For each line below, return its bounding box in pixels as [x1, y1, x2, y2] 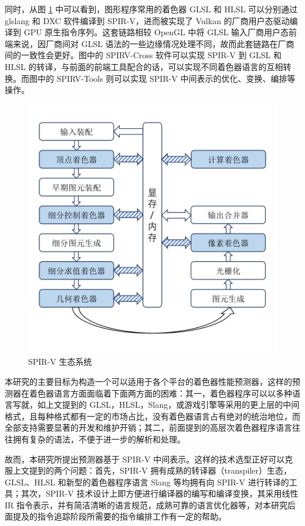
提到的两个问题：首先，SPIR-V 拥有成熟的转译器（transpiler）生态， [29, 464, 292, 477]
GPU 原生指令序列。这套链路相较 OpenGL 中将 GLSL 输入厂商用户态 [23, 26, 289, 38]
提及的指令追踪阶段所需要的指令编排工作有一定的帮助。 [12, 510, 226, 522]
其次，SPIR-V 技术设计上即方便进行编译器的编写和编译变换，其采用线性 [21, 487, 299, 500]
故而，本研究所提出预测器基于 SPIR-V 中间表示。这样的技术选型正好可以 [5, 452, 285, 465]
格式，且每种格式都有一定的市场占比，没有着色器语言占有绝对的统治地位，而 [5, 410, 300, 422]
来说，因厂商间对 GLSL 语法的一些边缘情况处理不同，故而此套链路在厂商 [12, 37, 294, 49]
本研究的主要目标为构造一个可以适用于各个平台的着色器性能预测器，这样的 [5, 375, 292, 387]
